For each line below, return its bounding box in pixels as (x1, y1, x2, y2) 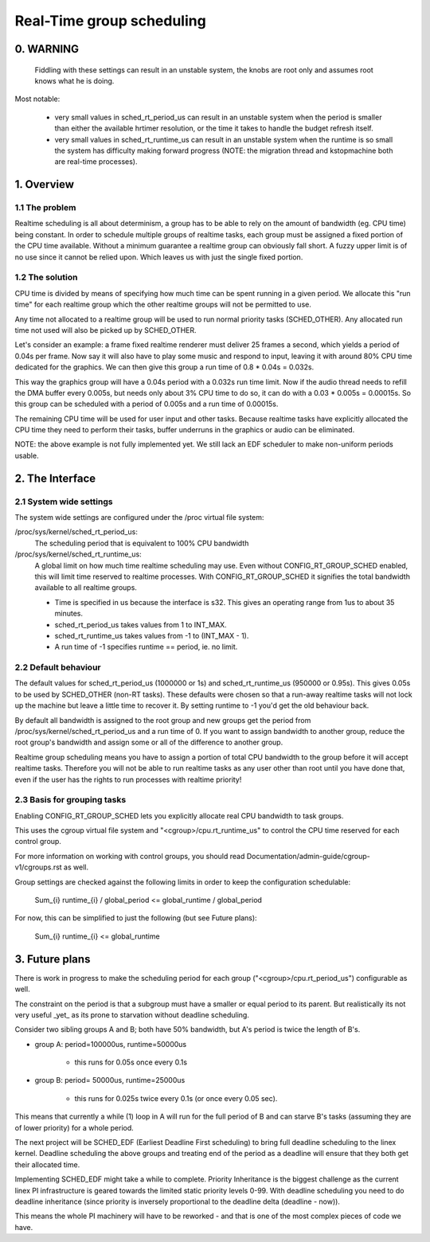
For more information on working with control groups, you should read (14, 851, 245, 861)
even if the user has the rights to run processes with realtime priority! (14, 775, 242, 784)
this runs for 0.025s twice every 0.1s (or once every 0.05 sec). (74, 1093, 278, 1103)
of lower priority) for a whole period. (14, 1123, 135, 1132)
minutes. (54, 609, 84, 619)
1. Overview (14, 178, 75, 191)
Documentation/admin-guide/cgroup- (246, 851, 370, 861)
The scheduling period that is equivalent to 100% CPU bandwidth (34, 538, 249, 548)
